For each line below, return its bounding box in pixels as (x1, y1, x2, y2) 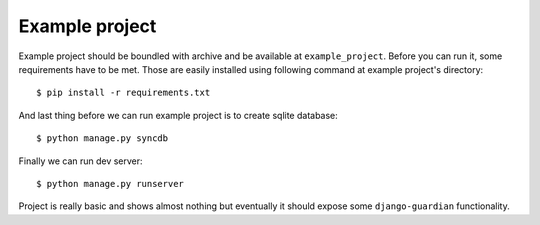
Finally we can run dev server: (18, 155, 144, 167)
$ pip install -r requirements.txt (36, 87, 211, 99)
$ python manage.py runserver (36, 178, 185, 189)
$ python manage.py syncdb (36, 133, 169, 144)
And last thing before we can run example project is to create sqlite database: (18, 109, 339, 121)
